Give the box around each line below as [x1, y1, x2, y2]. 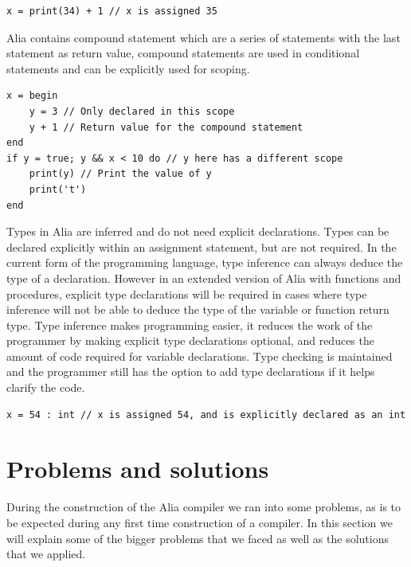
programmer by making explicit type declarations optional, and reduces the [6, 332, 374, 349]
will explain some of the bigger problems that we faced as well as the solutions [6, 530, 389, 546]
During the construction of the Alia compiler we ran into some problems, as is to [6, 499, 401, 515]
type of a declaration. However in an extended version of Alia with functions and [6, 269, 401, 286]
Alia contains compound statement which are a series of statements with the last [6, 29, 401, 45]
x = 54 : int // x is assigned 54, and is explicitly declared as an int [6, 409, 406, 420]
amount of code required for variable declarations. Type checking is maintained [6, 347, 393, 364]
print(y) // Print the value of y [29, 168, 212, 180]
